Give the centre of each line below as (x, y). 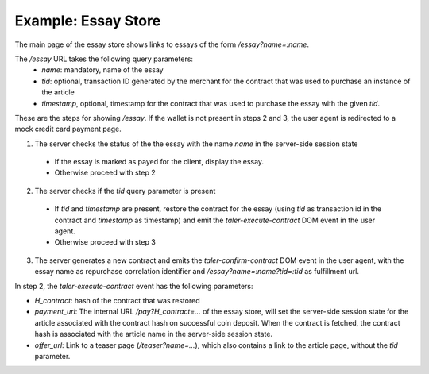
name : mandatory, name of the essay (102, 70)
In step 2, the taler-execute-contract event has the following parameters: (134, 286)
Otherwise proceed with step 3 (105, 242)
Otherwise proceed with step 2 (105, 173)
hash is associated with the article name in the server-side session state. (154, 334)
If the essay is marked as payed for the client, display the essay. (159, 162)
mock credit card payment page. (68, 129)
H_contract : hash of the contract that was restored (117, 300)
